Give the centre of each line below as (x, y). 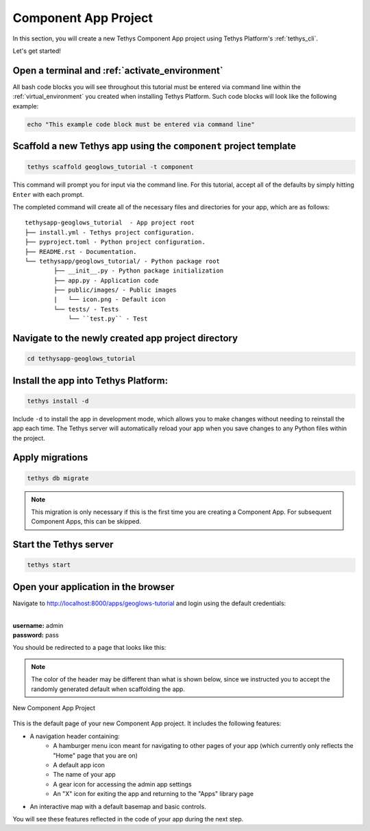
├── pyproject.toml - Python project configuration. (115, 242)
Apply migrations (50, 457)
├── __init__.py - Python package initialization (139, 271)
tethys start (49, 565)
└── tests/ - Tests (86, 309)
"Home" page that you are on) (96, 756)
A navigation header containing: (75, 736)
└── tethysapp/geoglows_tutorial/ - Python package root (123, 261)
